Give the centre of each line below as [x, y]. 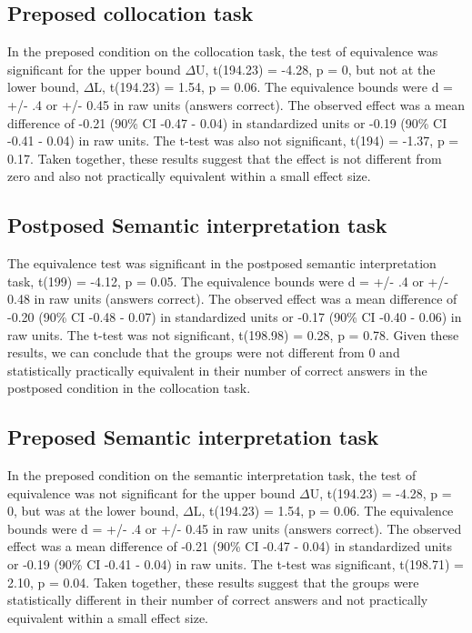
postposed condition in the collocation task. [129, 388]
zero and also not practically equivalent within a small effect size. [189, 176]
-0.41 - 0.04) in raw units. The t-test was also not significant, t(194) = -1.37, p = [233, 141]
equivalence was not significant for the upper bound [151, 492]
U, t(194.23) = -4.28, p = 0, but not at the [316, 69]
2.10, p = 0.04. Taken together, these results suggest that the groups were [213, 582]
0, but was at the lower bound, [93, 511]
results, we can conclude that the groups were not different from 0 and [204, 352]
